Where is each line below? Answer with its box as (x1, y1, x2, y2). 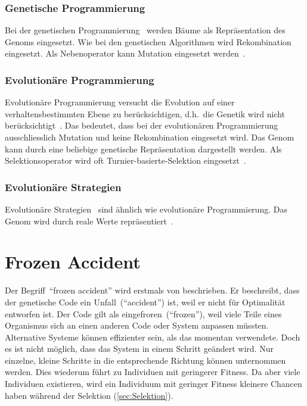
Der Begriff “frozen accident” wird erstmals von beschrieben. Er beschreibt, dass (5, 284, 300, 296)
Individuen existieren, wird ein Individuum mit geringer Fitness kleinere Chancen (5, 377, 302, 390)
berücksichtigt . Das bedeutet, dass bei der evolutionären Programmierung (5, 119, 278, 132)
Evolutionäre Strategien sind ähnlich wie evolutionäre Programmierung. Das (5, 203, 287, 215)
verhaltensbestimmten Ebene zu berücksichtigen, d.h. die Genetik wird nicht (5, 107, 286, 120)
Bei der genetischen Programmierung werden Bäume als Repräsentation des (5, 24, 286, 36)
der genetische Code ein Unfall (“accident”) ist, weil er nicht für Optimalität (5, 295, 286, 308)
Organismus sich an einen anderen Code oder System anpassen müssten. (5, 319, 269, 332)
